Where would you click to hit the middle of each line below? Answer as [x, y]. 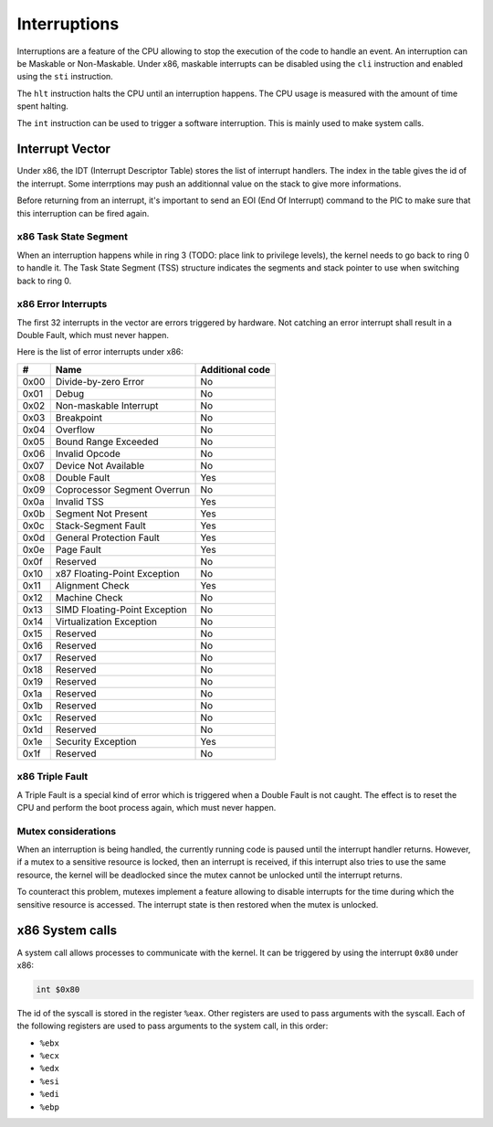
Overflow [75, 430]
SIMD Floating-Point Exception [121, 610]
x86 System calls [67, 931]
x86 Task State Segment [72, 237]
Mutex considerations [67, 831]
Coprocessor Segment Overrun [123, 489]
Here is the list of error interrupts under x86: [100, 352]
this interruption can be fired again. [83, 213]
